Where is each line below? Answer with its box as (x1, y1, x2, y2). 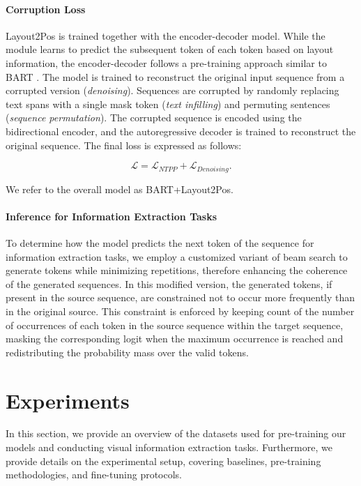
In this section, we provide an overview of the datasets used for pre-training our (6, 426, 346, 441)
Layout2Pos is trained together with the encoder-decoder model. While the (6, 28, 325, 43)
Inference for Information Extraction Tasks (6, 208, 217, 223)
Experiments (6, 386, 130, 414)
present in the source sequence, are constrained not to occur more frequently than (6, 290, 355, 305)
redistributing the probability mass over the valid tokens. (6, 344, 249, 359)
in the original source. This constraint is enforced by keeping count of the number (6, 303, 355, 318)
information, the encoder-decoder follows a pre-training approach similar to (6, 55, 327, 70)
